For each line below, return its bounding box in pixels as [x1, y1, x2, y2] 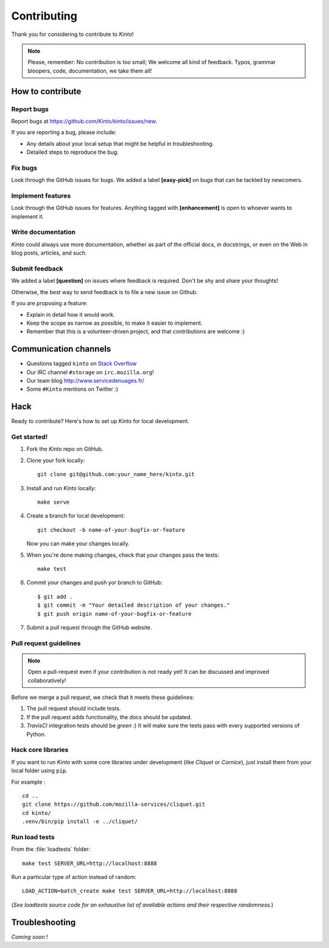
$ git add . [37, 593, 73, 600]
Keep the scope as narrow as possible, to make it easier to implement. [26, 319, 203, 327]
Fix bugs [11, 164, 38, 172]
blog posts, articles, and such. [11, 249, 87, 256]
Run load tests [11, 833, 55, 841]
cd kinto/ [22, 809, 51, 816]
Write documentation [11, 228, 76, 236]
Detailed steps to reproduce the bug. [26, 148, 119, 156]
